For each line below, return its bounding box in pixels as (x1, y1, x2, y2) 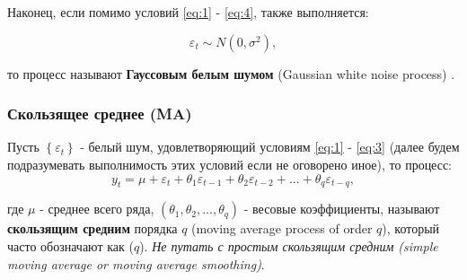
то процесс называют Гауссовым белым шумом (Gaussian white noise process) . (7, 64, 455, 83)
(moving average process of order (191, 219, 373, 238)
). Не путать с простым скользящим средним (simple (139, 236, 438, 255)
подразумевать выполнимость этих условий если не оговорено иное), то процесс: (7, 155, 453, 173)
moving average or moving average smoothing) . (7, 254, 265, 273)
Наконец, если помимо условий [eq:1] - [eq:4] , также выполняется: (7, 3, 369, 21)
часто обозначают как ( (7, 236, 134, 255)
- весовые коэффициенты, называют (243, 199, 440, 218)
